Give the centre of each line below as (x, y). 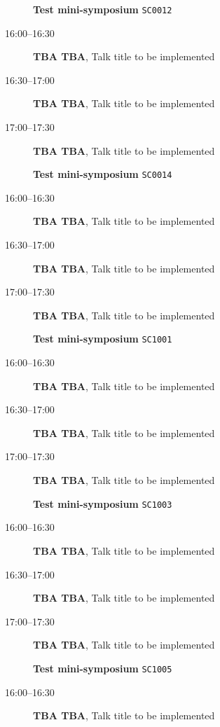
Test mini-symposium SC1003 (103, 503)
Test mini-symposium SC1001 (103, 339)
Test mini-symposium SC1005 (103, 668)
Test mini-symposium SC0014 (103, 174)
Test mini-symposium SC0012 (103, 9)
